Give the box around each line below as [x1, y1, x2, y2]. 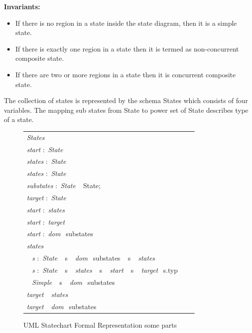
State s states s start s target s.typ [42, 264, 178, 275]
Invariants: [4, 1, 40, 11]
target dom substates [27, 301, 96, 311]
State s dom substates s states [42, 253, 155, 263]
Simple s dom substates [32, 277, 115, 287]
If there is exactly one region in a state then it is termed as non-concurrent [15, 43, 239, 53]
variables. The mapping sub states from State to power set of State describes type [4, 105, 249, 115]
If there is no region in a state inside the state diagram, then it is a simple [15, 18, 237, 28]
